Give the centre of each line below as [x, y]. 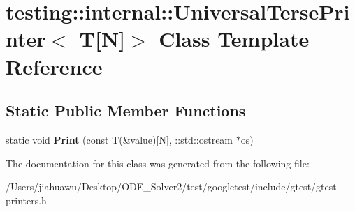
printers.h [26, 200]
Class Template [234, 39]
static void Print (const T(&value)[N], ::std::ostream [119, 139]
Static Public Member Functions [126, 111]
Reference [54, 66]
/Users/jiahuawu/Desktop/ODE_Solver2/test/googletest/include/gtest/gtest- [173, 187]
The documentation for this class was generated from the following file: [158, 163]
